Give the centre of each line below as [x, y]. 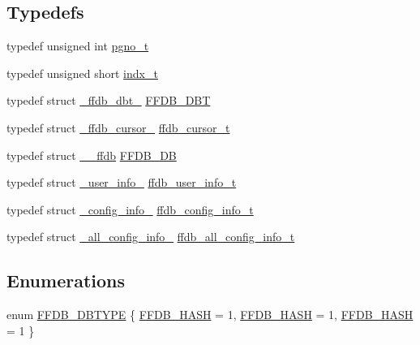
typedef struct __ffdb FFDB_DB [92, 155]
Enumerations [66, 280]
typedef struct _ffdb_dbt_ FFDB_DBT [109, 100]
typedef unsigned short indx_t [82, 73]
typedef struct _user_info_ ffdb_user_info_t [122, 182]
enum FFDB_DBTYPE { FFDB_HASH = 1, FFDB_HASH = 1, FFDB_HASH [210, 315]
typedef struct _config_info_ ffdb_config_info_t [130, 209]
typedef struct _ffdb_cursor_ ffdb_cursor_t [118, 127]
